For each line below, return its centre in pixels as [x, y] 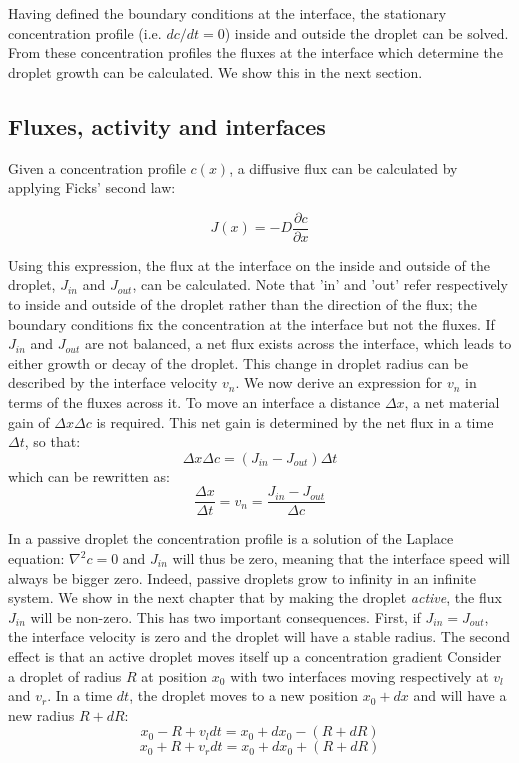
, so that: [52, 441]
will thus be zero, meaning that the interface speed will [341, 558]
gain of [29, 421]
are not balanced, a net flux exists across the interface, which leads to [298, 343]
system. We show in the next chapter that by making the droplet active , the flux [255, 597]
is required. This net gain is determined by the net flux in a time [295, 421]
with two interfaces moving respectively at [359, 675]
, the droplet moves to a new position [244, 695]
